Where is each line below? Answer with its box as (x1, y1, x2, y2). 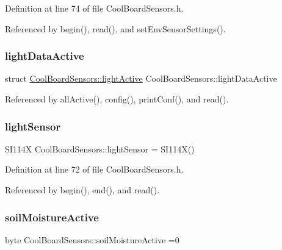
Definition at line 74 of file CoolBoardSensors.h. (5, 2, 184, 14)
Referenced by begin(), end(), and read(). (5, 184, 160, 196)
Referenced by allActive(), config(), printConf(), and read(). (5, 93, 229, 105)
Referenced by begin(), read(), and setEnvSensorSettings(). (5, 22, 226, 35)
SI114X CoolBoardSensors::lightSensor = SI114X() (5, 142, 195, 155)
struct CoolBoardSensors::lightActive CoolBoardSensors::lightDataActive (5, 72, 277, 85)
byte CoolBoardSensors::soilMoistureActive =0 (5, 233, 179, 246)
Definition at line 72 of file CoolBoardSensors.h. (5, 163, 184, 176)
